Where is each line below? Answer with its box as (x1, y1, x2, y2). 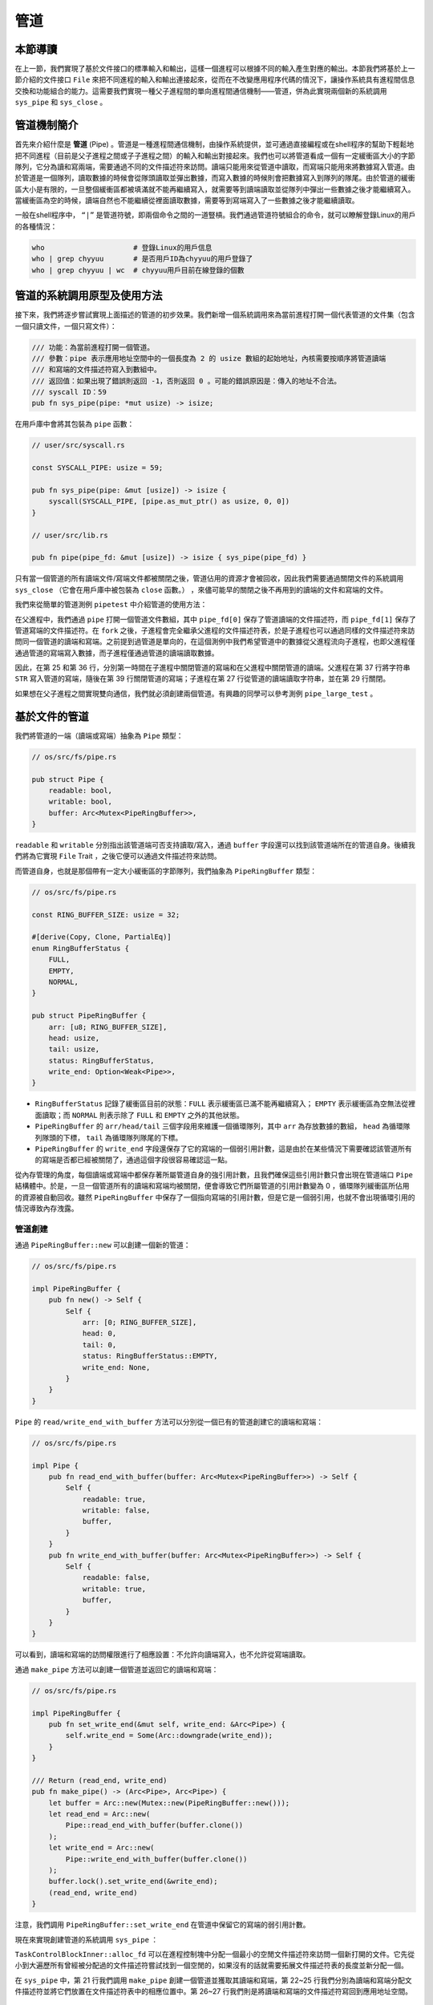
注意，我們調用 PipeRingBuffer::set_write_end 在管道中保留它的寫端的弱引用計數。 (14, 1920, 310, 1930)
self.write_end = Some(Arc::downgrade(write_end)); (65, 1731, 273, 1740)
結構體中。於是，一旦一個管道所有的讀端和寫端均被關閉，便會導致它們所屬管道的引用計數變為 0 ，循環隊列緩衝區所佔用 (14, 1181, 410, 1191)
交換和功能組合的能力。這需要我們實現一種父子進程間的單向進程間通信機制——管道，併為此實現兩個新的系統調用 (14, 86, 387, 95)
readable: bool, (48, 786, 112, 795)
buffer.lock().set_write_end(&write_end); (48, 1877, 218, 1886)
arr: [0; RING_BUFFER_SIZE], (82, 1318, 197, 1327)
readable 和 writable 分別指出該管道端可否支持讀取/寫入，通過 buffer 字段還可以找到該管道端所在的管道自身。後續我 (14, 840, 416, 850)
